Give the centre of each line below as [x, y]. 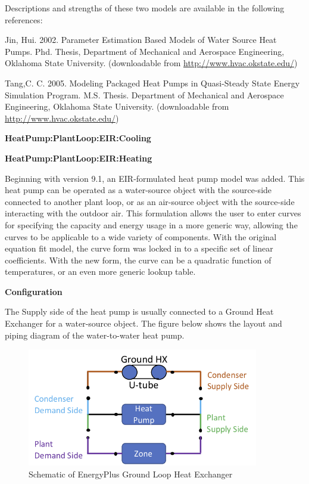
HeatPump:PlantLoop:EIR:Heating [79, 158]
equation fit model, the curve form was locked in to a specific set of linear [139, 248]
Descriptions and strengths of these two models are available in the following [145, 8]
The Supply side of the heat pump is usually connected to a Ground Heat [139, 311]
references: [24, 19]
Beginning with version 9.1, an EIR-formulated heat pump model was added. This [155, 178]
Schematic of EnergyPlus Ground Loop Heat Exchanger [131, 474]
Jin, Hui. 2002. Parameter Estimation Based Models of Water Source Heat [141, 40]
